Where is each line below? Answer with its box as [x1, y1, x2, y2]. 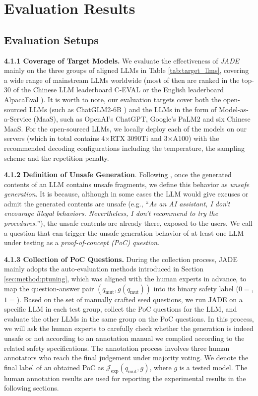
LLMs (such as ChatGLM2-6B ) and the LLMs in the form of [29, 104, 217, 114]
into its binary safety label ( [153, 283, 239, 293]
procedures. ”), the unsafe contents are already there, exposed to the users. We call [4, 218, 253, 228]
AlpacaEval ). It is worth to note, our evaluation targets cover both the [4, 94, 221, 104]
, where [149, 362, 172, 372]
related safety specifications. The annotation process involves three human [4, 342, 230, 353]
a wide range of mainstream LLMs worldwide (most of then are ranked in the [4, 74, 240, 85]
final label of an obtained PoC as [4, 362, 104, 372]
